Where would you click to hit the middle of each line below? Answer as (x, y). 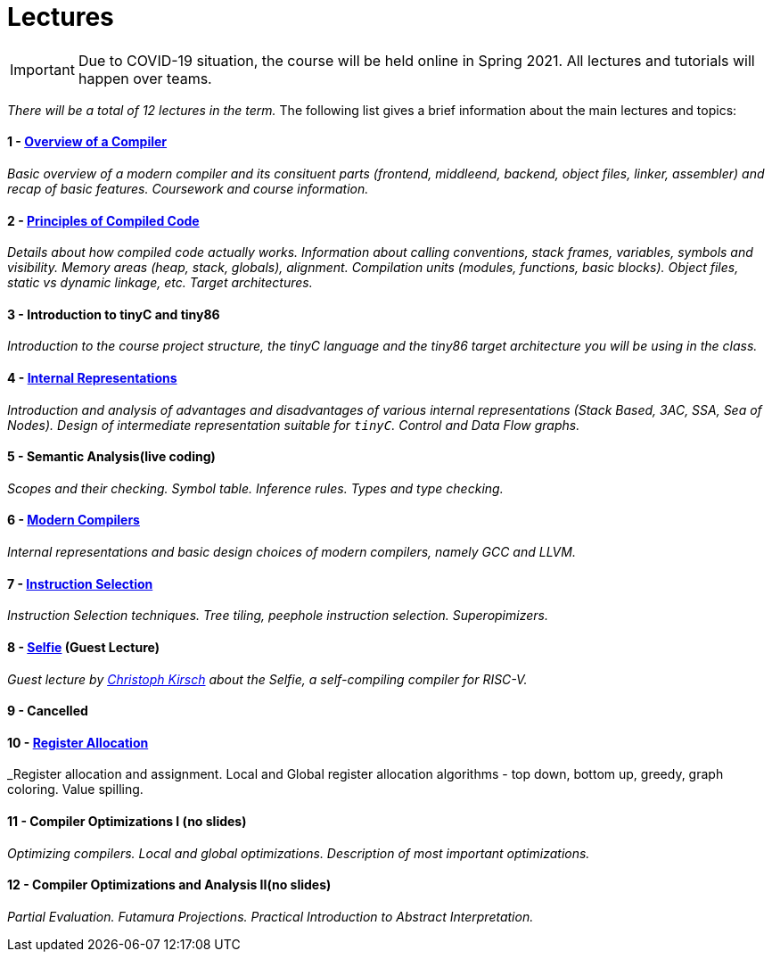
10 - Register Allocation (78, 742)
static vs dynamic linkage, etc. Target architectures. (160, 283)
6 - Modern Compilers (74, 520)
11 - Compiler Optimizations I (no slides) (127, 821)
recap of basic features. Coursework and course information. (188, 188)
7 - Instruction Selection (80, 583)
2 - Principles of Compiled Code (103, 220)
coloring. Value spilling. (75, 790)
